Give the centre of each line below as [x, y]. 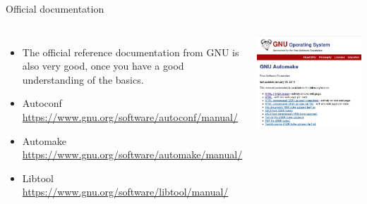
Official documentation [55, 8]
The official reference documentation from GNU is [131, 52]
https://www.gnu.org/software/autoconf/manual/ [130, 116]
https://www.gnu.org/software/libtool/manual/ [125, 192]
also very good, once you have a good [103, 66]
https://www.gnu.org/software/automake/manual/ [132, 154]
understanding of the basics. [83, 79]
